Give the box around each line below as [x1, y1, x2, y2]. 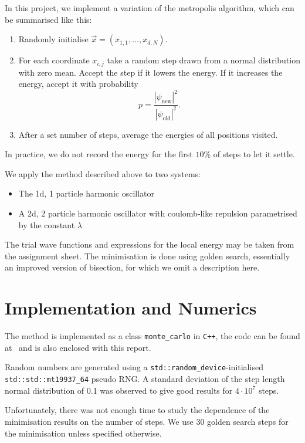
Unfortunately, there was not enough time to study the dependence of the [5, 404, 270, 416]
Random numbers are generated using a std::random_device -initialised [5, 361, 263, 373]
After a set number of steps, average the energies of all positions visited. [18, 128, 278, 140]
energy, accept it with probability [18, 77, 138, 90]
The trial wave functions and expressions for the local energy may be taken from [5, 238, 294, 251]
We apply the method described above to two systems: [5, 167, 201, 180]
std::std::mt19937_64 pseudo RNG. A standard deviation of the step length [5, 373, 285, 385]
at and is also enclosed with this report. [5, 341, 151, 353]
